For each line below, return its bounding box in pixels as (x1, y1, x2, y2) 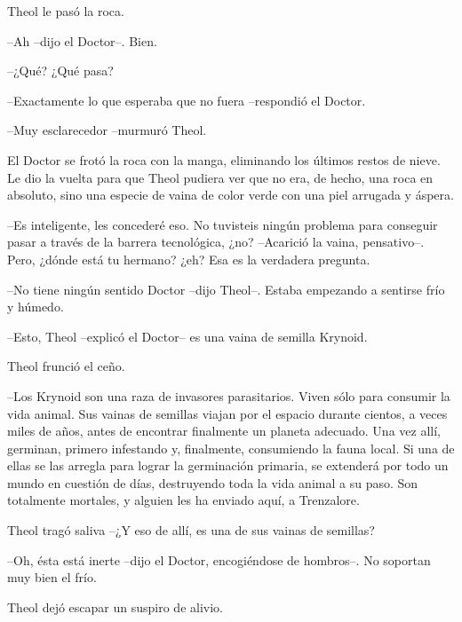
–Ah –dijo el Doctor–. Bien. (7, 31, 157, 50)
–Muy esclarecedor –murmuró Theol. (7, 121, 207, 139)
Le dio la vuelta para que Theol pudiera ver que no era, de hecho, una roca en (7, 168, 434, 186)
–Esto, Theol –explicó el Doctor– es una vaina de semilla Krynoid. (7, 327, 368, 345)
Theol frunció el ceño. (7, 357, 125, 375)
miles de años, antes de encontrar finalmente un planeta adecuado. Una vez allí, (7, 421, 441, 440)
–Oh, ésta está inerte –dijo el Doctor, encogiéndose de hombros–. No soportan (7, 550, 431, 569)
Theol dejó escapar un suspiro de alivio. (7, 597, 223, 616)
